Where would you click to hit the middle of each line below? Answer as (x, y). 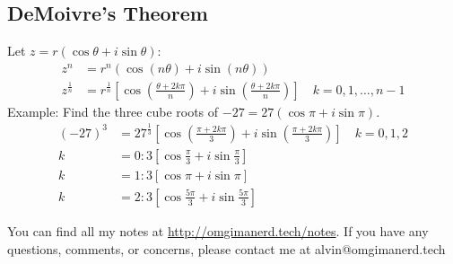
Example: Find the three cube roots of (113, 111)
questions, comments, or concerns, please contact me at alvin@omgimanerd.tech (226, 248)
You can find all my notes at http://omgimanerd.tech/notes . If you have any (218, 230)
